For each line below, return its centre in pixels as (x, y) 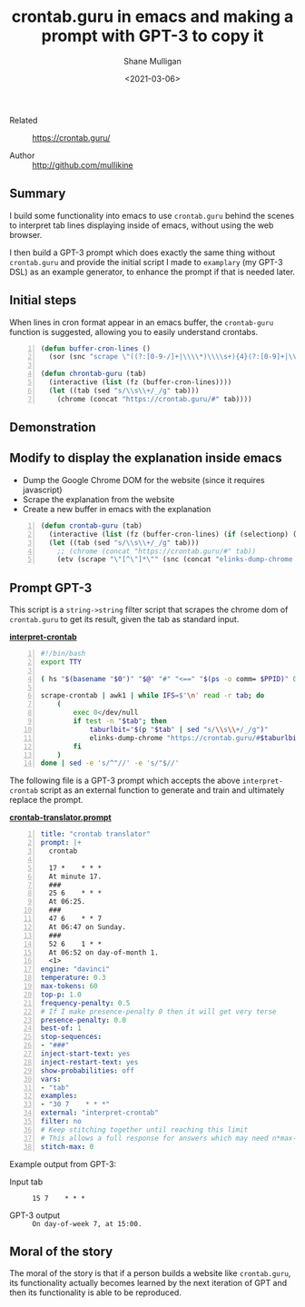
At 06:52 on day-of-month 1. (103, 952)
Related (24, 120)
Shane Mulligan (152, 61)
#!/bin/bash (63, 654)
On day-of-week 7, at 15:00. (87, 1223)
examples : (59, 1096)
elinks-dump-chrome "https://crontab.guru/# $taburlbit (195, 738)
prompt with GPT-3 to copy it (152, 36)
